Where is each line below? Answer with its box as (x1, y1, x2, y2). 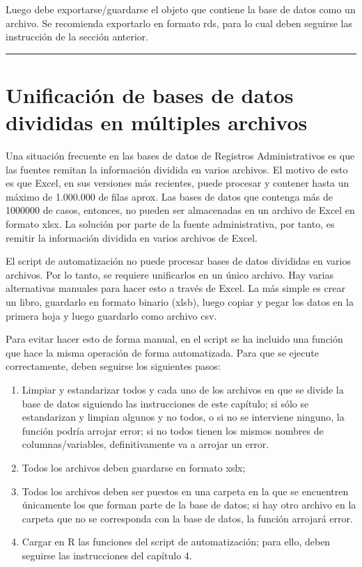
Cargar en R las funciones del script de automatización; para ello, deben (22, 534, 331, 549)
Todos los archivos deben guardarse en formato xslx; (22, 460, 246, 474)
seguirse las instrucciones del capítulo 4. (22, 547, 192, 562)
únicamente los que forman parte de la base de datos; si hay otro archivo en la (22, 497, 356, 512)
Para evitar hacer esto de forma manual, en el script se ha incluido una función (6, 332, 343, 346)
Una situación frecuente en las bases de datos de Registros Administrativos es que (6, 148, 355, 163)
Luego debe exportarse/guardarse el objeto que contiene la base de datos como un (6, 2, 356, 16)
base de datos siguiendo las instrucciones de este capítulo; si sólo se (22, 396, 309, 410)
